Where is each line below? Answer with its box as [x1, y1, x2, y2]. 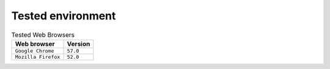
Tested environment [11, 9, 116, 22]
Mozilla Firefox [15, 53, 61, 60]
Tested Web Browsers [11, 30, 75, 39]
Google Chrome [15, 47, 54, 54]
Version [67, 39, 90, 48]
